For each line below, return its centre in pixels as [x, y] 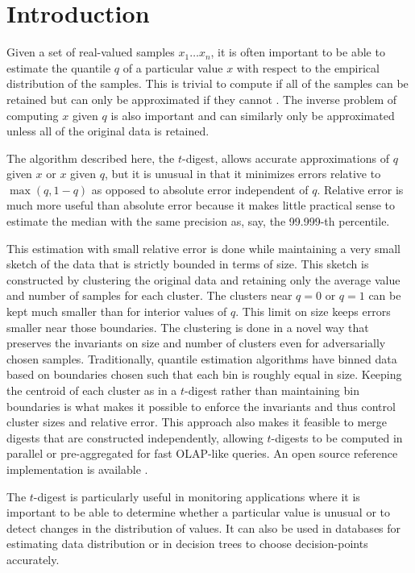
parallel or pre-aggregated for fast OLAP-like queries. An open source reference [202, 453]
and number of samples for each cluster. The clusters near [149, 295]
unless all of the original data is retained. [108, 131]
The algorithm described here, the [91, 158]
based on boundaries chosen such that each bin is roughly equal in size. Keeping [204, 374]
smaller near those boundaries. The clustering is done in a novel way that [188, 327]
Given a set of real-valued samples [91, 52]
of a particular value [173, 67]
